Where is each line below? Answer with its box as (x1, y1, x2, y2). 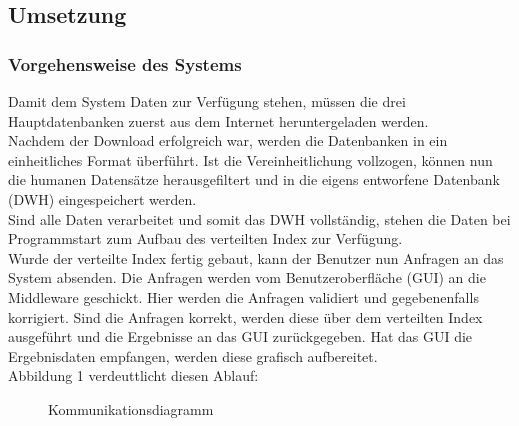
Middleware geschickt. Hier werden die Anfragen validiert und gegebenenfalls (8, 286, 479, 307)
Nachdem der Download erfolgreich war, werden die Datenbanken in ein (8, 130, 448, 151)
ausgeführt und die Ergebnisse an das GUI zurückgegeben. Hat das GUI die (8, 326, 473, 347)
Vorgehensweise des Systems (8, 51, 242, 76)
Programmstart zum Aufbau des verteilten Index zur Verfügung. (8, 228, 403, 249)
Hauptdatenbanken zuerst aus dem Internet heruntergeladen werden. (8, 110, 429, 131)
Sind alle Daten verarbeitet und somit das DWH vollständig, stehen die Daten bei (8, 208, 511, 229)
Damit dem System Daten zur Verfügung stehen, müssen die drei (8, 91, 406, 111)
